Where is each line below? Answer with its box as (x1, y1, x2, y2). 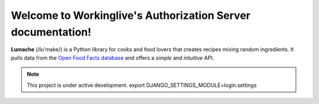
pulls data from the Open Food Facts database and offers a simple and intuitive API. (11, 54, 214, 61)
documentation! (11, 25, 92, 38)
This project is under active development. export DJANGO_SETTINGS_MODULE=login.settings (27, 82, 257, 89)
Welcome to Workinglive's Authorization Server (11, 9, 250, 22)
